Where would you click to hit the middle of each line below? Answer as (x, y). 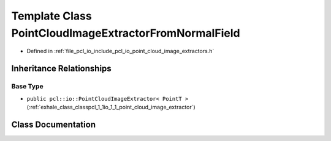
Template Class (51, 16)
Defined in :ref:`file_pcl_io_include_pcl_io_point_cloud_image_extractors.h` (120, 51)
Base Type (27, 87)
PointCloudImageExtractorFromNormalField (126, 33)
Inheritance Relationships (61, 69)
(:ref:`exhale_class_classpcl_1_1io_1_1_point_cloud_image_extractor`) (111, 107)
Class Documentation (54, 124)
